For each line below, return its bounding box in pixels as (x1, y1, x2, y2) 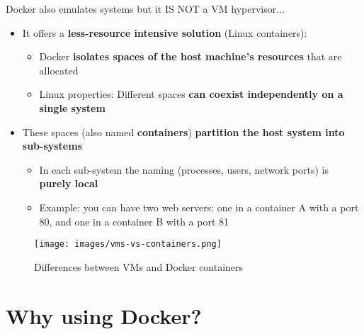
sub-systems (22, 138, 83, 153)
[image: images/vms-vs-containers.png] (34, 239, 222, 250)
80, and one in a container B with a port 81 (39, 213, 229, 228)
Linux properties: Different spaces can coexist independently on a (39, 87, 343, 101)
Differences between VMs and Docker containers (34, 259, 244, 274)
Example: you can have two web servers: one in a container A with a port (39, 199, 359, 214)
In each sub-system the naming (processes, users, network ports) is (39, 162, 329, 177)
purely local (39, 176, 98, 191)
